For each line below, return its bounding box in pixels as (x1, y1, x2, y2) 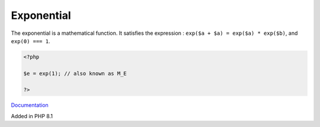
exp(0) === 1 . (11, 37, 50, 44)
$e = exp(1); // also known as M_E (23, 70, 127, 77)
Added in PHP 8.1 (11, 112, 53, 119)
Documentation (11, 102, 49, 109)
